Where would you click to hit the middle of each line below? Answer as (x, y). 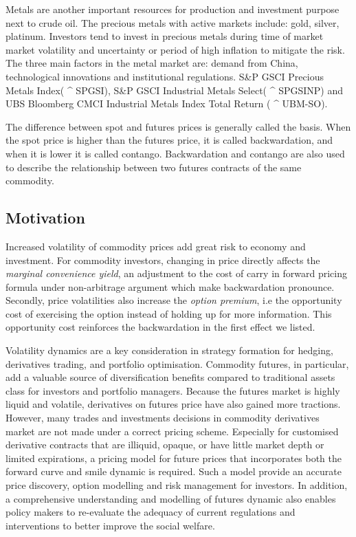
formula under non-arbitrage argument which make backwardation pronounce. (170, 286)
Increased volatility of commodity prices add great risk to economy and (156, 246)
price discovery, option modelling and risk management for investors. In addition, (177, 485)
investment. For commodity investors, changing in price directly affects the (163, 260)
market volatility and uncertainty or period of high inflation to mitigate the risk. (175, 49)
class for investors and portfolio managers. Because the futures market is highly (173, 390)
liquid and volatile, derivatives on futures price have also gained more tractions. (173, 404)
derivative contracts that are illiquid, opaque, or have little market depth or (165, 445)
